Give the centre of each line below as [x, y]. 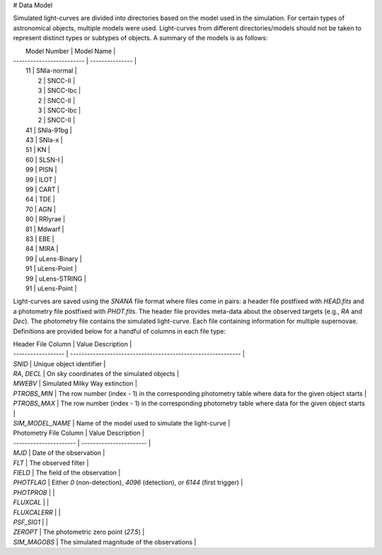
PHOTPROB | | [34, 492]
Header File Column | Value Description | [73, 344]
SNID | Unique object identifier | [59, 363]
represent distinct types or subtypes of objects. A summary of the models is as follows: [140, 38]
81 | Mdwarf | [45, 229]
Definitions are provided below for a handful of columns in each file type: [120, 331]
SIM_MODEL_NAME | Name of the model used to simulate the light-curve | [122, 423]
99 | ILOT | [41, 180]
